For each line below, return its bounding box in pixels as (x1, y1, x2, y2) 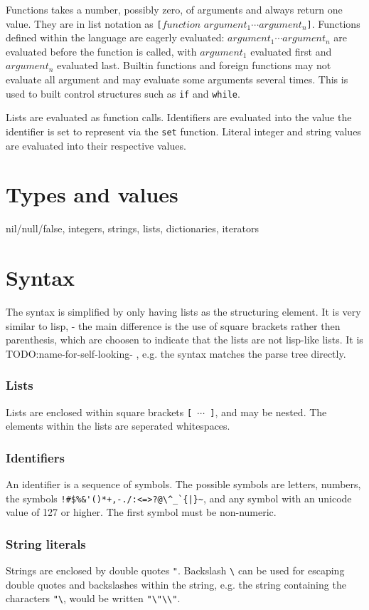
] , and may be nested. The (210, 404, 327, 419)
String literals (6, 534, 86, 552)
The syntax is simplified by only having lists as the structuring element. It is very (6, 304, 361, 319)
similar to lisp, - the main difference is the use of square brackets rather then (6, 318, 341, 333)
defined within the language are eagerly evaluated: (6, 30, 225, 45)
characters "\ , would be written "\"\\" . (6, 591, 181, 606)
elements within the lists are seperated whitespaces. (6, 418, 230, 433)
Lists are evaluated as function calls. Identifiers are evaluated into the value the (6, 110, 352, 125)
